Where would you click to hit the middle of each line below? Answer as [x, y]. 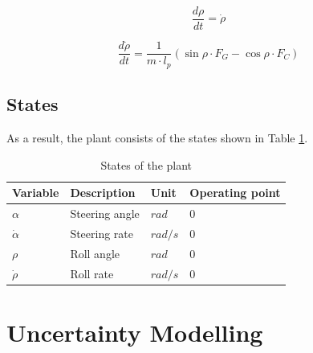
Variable [36, 193]
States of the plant [146, 164]
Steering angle [105, 213]
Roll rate [92, 273]
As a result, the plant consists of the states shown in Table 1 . [157, 138]
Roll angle [95, 253]
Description [103, 193]
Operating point [235, 193]
